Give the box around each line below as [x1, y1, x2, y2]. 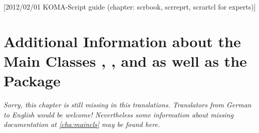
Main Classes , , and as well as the [4, 50, 247, 71]
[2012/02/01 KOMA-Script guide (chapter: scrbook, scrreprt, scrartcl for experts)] [4, 2, 256, 12]
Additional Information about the [4, 31, 241, 51]
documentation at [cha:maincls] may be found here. [4, 119, 160, 129]
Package [4, 70, 61, 91]
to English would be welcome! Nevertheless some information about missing [4, 109, 233, 119]
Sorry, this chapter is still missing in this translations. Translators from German [4, 99, 251, 110]
